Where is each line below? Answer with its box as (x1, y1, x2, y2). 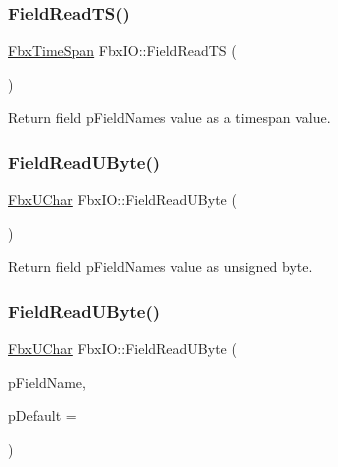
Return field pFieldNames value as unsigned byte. (8, 256, 313, 277)
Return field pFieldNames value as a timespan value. (8, 107, 331, 128)
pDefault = (8, 405, 77, 426)
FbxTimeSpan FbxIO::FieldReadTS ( (8, 40, 237, 61)
